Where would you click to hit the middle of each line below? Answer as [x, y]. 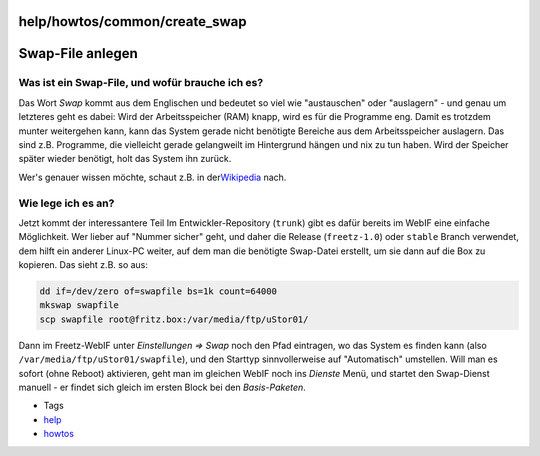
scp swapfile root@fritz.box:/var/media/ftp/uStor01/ [174, 319]
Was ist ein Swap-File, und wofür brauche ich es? [141, 83]
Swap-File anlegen [78, 53]
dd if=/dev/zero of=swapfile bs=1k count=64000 [158, 291]
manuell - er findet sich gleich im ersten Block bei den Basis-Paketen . [162, 387]
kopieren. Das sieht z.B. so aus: [83, 265]
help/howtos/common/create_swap [132, 21]
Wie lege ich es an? [66, 203]
